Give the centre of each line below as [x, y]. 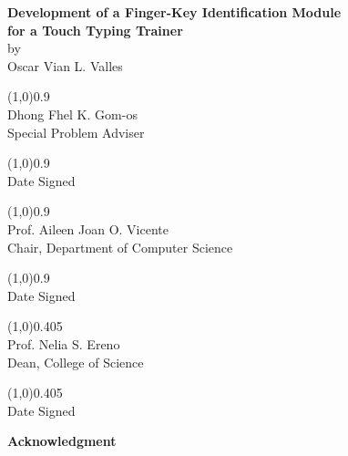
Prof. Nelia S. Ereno [64, 343]
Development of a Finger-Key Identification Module [174, 12]
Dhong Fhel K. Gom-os [72, 114]
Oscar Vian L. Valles [65, 65]
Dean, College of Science [76, 362]
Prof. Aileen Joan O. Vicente [88, 228]
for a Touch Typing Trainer [95, 30]
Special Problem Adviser [76, 132]
